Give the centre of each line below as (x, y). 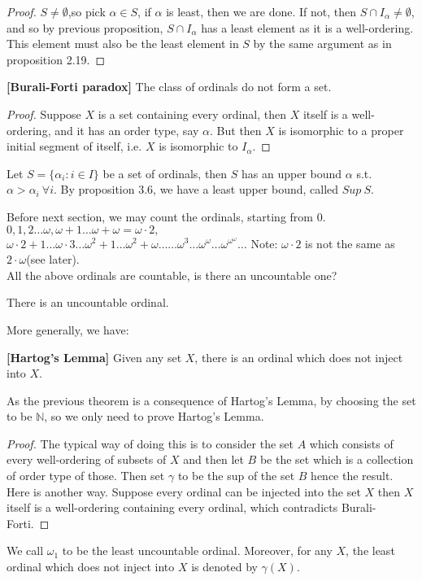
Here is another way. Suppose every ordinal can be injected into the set (184, 491)
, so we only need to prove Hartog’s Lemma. (154, 416)
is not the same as (350, 243)
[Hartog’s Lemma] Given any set (94, 357)
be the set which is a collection (337, 459)
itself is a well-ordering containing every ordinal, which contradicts (172, 507)
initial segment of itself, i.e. (74, 146)
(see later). (53, 259)
